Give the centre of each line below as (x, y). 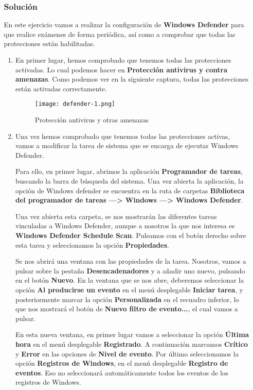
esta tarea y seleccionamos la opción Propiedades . (92, 245)
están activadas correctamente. (61, 88)
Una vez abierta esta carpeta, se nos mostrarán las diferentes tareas (116, 216)
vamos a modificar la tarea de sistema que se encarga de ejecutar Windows (127, 145)
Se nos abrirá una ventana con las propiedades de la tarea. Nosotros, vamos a (131, 261)
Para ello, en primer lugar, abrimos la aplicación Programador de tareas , (129, 171)
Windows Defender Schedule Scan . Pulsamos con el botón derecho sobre (131, 235)
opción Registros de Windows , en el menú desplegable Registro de (122, 363)
